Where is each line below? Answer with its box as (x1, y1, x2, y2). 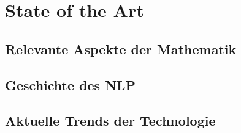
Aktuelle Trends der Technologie (5, 111, 216, 130)
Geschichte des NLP (5, 75, 136, 94)
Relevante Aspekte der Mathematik (5, 39, 237, 58)
